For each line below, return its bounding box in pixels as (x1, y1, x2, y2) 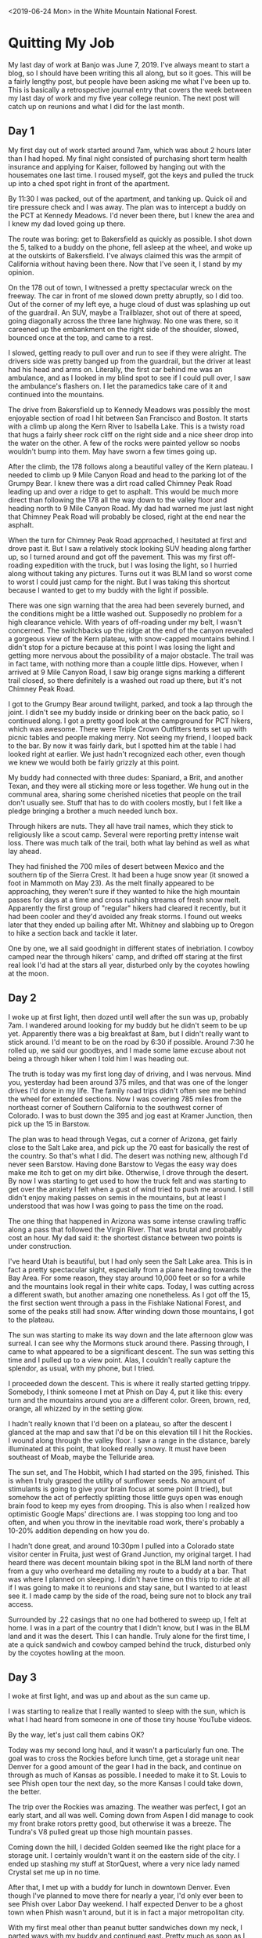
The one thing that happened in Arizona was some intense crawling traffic (8, 1216, 246, 1225)
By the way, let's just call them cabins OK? (8, 1730, 145, 1739)
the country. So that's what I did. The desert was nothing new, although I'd (8, 1151, 249, 1160)
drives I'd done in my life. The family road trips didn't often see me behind (8, 1086, 246, 1095)
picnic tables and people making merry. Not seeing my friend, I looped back (8, 732, 253, 742)
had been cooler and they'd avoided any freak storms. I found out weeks (8, 911, 242, 921)
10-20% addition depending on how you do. (8, 1526, 150, 1535)
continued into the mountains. (8, 389, 105, 399)
